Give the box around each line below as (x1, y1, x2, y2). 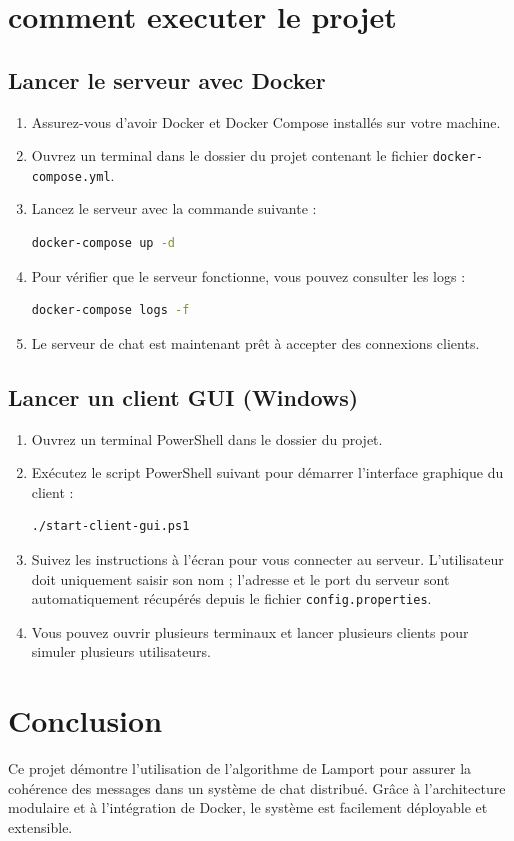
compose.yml (31, 169, 111, 184)
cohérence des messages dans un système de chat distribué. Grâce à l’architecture (8, 777, 506, 798)
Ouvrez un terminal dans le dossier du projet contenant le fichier (31, 145, 429, 166)
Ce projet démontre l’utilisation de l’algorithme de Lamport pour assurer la (8, 758, 472, 779)
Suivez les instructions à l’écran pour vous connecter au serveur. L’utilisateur (31, 549, 504, 570)
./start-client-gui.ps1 (31, 519, 190, 534)
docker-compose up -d (31, 236, 175, 251)
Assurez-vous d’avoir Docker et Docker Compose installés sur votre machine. (31, 111, 501, 132)
